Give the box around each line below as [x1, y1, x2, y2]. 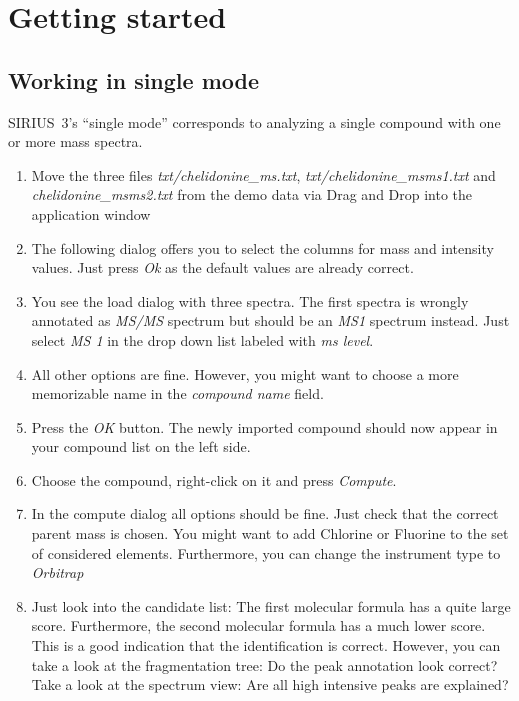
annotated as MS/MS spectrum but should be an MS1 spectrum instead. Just [31, 310, 510, 331]
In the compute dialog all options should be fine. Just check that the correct [31, 503, 499, 524]
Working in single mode [8, 64, 260, 95]
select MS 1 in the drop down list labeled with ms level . [31, 329, 374, 350]
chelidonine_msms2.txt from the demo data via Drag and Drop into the [31, 184, 473, 205]
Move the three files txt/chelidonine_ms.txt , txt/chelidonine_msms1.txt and [31, 164, 496, 185]
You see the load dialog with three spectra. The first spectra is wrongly [31, 290, 469, 311]
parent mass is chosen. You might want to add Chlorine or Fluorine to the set [31, 523, 509, 544]
